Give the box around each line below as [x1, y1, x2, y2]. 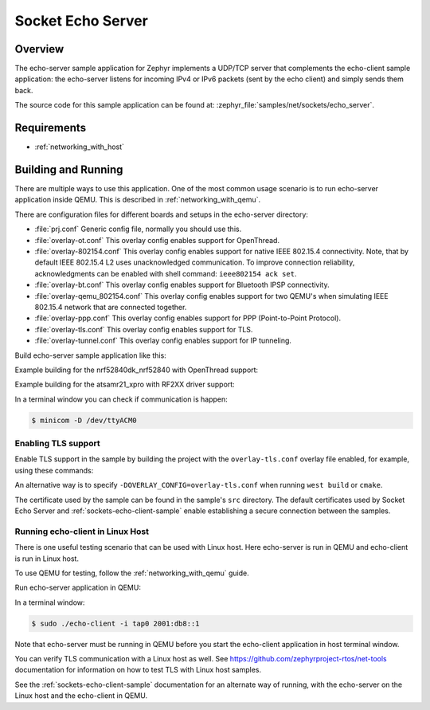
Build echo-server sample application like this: [14, 351, 166, 360]
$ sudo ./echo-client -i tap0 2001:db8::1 [31, 618, 200, 628]
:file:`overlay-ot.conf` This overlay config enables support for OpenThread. [34, 235, 280, 245]
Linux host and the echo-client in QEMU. [14, 691, 147, 700]
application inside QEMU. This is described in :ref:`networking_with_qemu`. [14, 195, 261, 205]
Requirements [14, 121, 87, 135]
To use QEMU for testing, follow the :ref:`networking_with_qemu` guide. [14, 568, 250, 578]
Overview [14, 42, 64, 56]
